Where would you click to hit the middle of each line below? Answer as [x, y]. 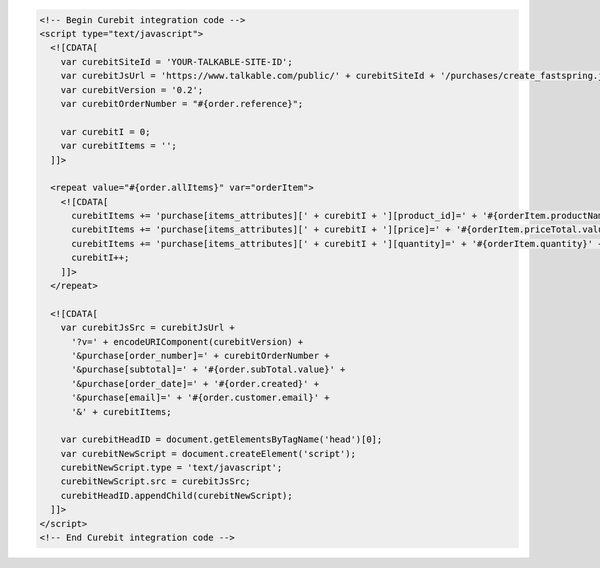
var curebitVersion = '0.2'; [132, 89]
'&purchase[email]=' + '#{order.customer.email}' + [200, 398]
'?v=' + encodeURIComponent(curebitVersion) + [187, 341]
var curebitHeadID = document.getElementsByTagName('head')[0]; [221, 439]
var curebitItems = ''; [118, 146]
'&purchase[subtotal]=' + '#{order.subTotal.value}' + [208, 369]
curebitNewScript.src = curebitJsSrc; [155, 481]
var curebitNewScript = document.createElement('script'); [208, 453]
